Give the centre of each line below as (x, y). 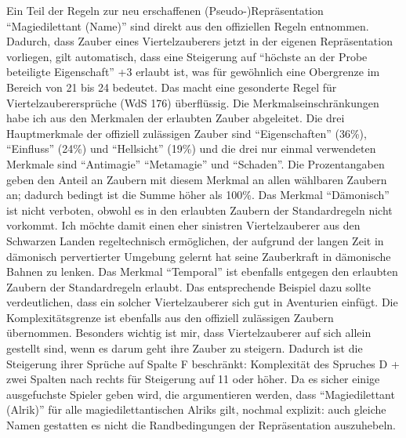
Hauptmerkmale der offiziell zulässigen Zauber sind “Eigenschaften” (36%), (187, 133)
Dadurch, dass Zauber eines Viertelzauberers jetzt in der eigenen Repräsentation (199, 41)
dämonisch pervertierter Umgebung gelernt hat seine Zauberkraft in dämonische (199, 256)
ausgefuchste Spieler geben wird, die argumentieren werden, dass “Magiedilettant (201, 394)
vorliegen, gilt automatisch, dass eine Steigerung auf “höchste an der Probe (187, 56)
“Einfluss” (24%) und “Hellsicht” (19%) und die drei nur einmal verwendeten (191, 148)
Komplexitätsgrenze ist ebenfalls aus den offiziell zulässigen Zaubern (170, 317)
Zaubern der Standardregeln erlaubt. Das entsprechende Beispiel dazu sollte (188, 286)
